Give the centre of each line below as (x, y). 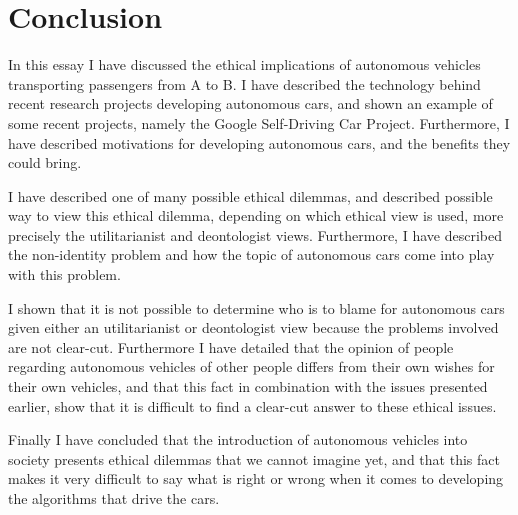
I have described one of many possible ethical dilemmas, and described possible (250, 195)
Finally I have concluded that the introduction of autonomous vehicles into (238, 439)
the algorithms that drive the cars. (114, 498)
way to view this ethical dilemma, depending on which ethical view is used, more (256, 215)
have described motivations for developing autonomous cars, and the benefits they (259, 142)
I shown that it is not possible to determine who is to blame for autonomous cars (256, 307)
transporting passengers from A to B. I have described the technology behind (244, 83)
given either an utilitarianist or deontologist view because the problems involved (253, 327)
